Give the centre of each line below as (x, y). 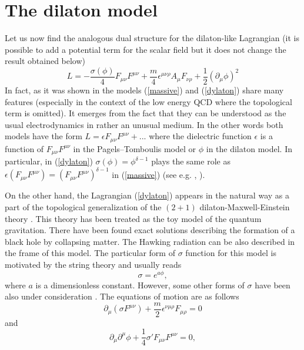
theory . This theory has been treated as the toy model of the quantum (133, 218)
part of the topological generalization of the (83, 206)
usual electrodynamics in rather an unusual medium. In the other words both (144, 124)
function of (24, 148)
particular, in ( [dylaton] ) (49, 161)
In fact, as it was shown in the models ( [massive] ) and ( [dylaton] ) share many (144, 90)
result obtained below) (45, 61)
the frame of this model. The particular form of (90, 253)
